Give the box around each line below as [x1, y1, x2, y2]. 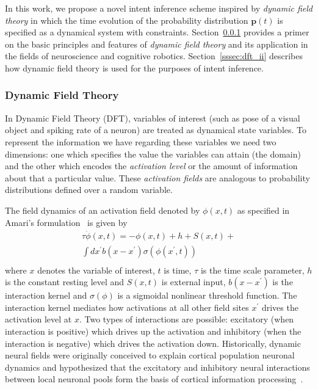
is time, [164, 263, 192, 276]
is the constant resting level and [5, 275, 125, 288]
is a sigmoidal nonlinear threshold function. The [117, 289, 297, 302]
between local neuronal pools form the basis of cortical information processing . [5, 373, 303, 385]
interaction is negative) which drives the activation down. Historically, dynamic [5, 336, 301, 349]
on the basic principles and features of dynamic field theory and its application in [5, 37, 308, 50]
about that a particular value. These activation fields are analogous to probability [5, 171, 310, 184]
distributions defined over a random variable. [5, 183, 173, 196]
